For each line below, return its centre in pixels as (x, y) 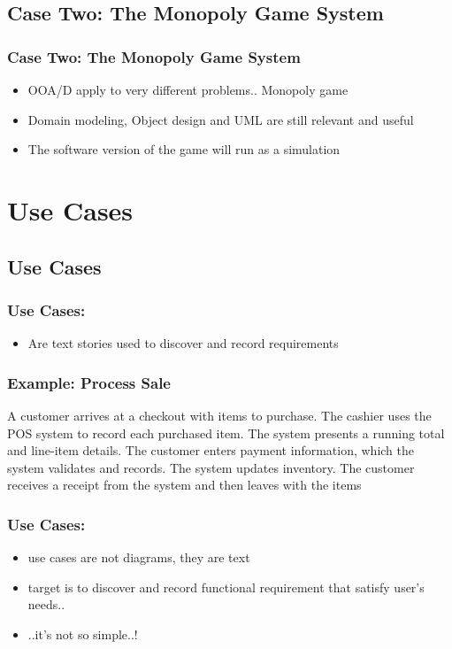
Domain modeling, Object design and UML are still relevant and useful (221, 119)
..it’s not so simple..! (83, 634)
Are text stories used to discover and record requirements (183, 343)
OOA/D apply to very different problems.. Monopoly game (188, 89)
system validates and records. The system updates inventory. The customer (211, 467)
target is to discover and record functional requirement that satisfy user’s (226, 587)
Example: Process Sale (89, 382)
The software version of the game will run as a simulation (184, 149)
